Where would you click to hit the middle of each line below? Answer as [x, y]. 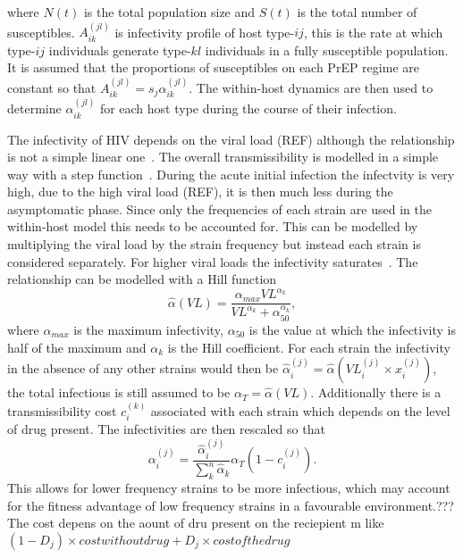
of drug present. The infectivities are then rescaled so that [166, 428]
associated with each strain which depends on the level [300, 410]
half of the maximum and [77, 347]
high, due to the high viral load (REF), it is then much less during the [200, 192]
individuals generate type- [120, 50]
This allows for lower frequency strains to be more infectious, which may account [229, 487]
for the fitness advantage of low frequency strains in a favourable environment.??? [231, 505]
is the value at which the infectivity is [353, 329]
